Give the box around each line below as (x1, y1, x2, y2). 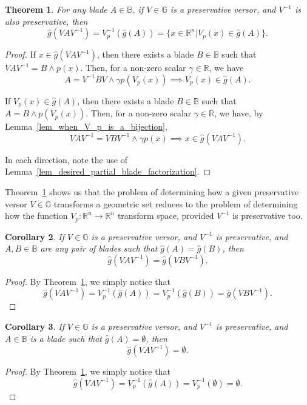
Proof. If (5, 48, 36, 61)
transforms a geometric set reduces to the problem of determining (53, 197, 298, 210)
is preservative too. (232, 209, 303, 222)
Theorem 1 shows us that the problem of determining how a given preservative (5, 186, 299, 198)
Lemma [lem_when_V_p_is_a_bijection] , (5, 120, 167, 133)
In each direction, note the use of (5, 153, 127, 166)
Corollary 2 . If (5, 230, 64, 243)
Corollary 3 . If (5, 320, 64, 333)
